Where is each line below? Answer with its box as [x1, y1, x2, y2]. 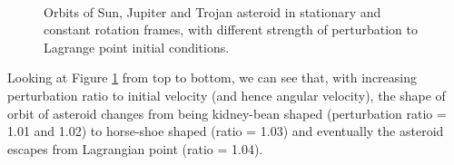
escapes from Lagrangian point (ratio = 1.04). [7, 139, 263, 158]
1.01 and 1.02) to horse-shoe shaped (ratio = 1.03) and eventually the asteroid [7, 121, 444, 141]
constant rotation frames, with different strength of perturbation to [44, 20, 418, 39]
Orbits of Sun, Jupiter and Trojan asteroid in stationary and [44, 2, 381, 21]
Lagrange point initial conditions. [44, 37, 230, 56]
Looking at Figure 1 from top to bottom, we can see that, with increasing [7, 68, 417, 87]
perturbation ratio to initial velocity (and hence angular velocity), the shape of [7, 85, 446, 104]
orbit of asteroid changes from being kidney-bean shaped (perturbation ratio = [7, 103, 447, 122]
